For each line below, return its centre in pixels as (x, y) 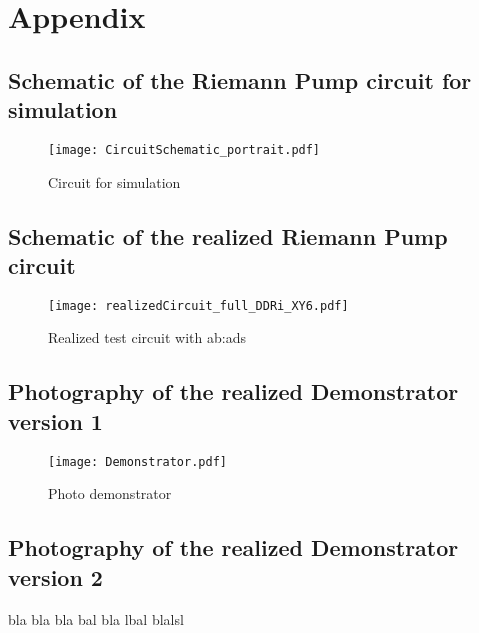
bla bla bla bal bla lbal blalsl (96, 618)
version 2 (55, 576)
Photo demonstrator (110, 493)
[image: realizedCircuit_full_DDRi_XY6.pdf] (198, 305)
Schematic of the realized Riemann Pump (228, 235)
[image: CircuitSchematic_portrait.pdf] (184, 149)
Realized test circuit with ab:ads (147, 337)
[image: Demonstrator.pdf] (137, 461)
